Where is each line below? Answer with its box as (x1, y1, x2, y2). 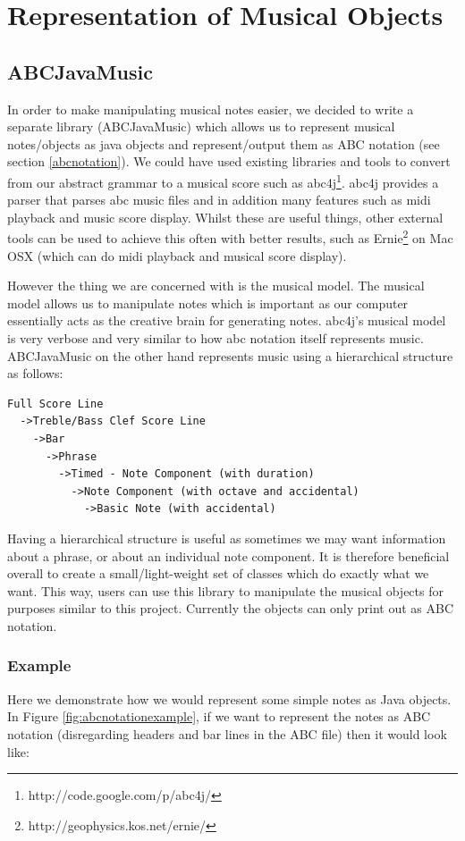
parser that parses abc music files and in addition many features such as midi (7, 190, 431, 209)
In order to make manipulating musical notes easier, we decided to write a (7, 99, 414, 118)
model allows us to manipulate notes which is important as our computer (7, 293, 409, 312)
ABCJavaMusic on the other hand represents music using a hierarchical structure (7, 346, 453, 365)
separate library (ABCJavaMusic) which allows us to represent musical (7, 117, 395, 136)
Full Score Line (7, 397, 104, 410)
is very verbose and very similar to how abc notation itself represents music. (7, 329, 424, 348)
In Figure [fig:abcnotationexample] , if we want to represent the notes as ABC (7, 707, 431, 726)
